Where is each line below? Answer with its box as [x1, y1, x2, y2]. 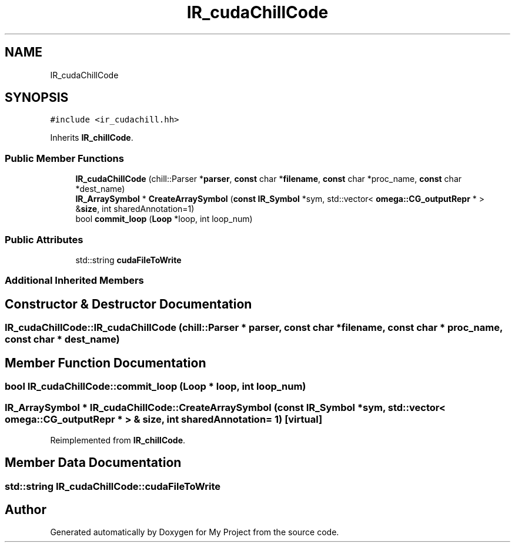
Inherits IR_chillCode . [50, 132, 133, 143]
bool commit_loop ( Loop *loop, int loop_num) [75, 214, 253, 224]
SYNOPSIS [5, 90, 69, 105]
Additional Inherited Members [5, 274, 144, 287]
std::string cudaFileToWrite [75, 254, 182, 265]
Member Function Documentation [5, 355, 206, 370]
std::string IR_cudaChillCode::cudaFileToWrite [5, 480, 220, 492]
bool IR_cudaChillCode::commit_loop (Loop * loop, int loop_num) [5, 380, 306, 392]
